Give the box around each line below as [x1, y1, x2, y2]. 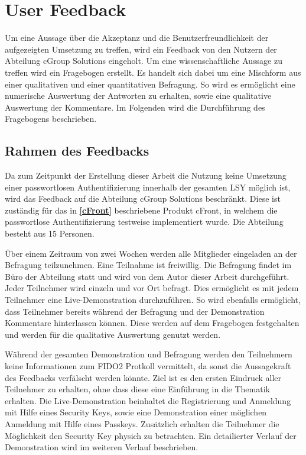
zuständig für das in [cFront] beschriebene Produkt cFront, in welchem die [5, 204, 278, 216]
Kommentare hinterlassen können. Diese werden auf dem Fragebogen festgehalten [5, 317, 300, 329]
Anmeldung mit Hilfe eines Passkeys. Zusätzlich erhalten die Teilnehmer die [5, 417, 279, 430]
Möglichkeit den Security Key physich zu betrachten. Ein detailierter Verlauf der [5, 429, 297, 441]
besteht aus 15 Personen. [5, 227, 95, 240]
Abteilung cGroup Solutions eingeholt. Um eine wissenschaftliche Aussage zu [5, 54, 282, 67]
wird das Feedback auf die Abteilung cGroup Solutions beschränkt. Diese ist [5, 192, 281, 205]
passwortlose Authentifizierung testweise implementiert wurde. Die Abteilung [5, 215, 284, 228]
